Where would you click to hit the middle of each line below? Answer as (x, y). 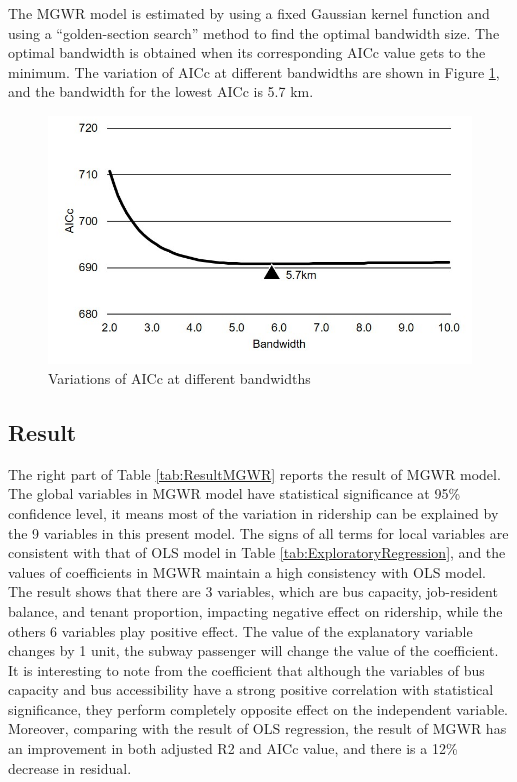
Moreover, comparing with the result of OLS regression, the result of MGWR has (257, 728)
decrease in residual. (70, 767)
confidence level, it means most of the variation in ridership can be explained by (253, 512)
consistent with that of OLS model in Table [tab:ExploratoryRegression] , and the (257, 552)
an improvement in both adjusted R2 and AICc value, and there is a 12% (233, 748)
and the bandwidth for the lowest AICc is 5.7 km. (161, 91)
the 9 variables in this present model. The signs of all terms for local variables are (258, 532)
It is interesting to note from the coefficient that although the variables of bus (246, 669)
